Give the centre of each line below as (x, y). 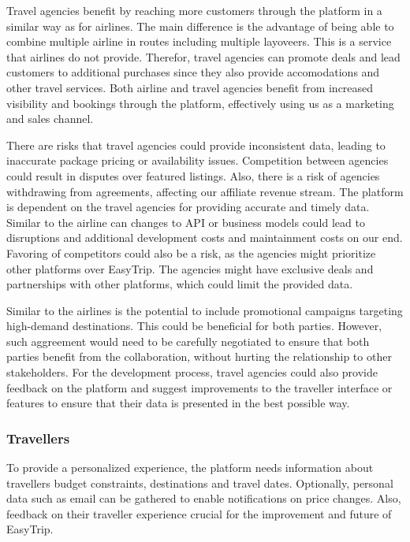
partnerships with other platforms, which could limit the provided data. (180, 284)
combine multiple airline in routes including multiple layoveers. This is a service (199, 41)
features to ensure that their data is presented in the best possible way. (178, 403)
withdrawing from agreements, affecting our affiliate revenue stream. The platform (205, 191)
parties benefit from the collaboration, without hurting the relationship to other (199, 356)
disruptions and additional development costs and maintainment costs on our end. (205, 238)
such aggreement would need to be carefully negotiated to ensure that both (188, 341)
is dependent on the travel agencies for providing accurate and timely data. (188, 207)
